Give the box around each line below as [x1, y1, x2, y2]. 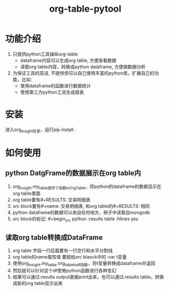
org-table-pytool [49, 3, 122, 15]
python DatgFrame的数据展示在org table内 [5, 169, 141, 178]
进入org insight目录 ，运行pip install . [5, 126, 76, 134]
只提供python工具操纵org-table [12, 51, 78, 57]
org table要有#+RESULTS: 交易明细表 [12, 197, 90, 203]
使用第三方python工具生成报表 [20, 89, 84, 95]
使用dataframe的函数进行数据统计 [20, 82, 91, 89]
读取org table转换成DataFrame [5, 233, 103, 242]
